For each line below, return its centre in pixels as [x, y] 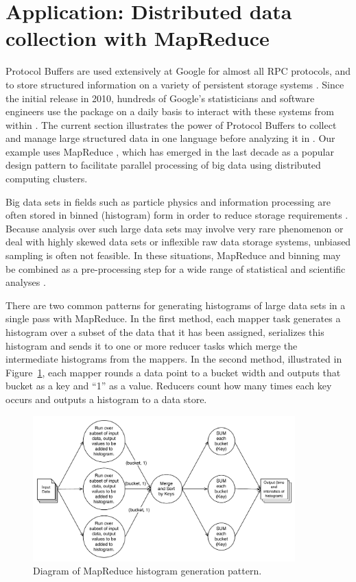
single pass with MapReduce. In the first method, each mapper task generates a [173, 318]
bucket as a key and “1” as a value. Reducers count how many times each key [169, 386]
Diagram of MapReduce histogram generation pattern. [147, 571]
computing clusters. [47, 179]
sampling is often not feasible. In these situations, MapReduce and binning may [173, 255]
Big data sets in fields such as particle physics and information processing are [168, 201]
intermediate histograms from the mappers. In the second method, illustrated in [174, 359]
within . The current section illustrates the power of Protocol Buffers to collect [171, 124]
